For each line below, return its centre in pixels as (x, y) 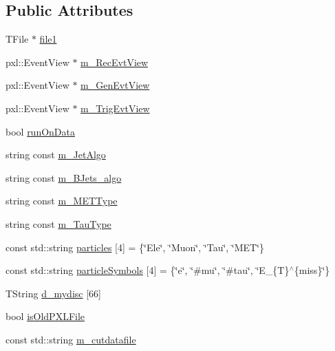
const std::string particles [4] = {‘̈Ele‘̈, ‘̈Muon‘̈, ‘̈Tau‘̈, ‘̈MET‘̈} (135, 247)
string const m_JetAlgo (56, 155)
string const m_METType (62, 201)
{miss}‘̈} (312, 270)
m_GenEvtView (115, 85)
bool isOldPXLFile (45, 316)
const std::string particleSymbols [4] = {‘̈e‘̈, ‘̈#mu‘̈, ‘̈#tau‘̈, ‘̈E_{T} (148, 270)
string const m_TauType (58, 223)
